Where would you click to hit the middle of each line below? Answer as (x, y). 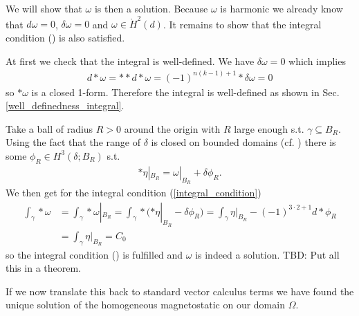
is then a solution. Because (151, 8)
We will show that (44, 8)
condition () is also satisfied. (65, 37)
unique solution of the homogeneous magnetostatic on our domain (145, 305)
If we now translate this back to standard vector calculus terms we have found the (180, 291)
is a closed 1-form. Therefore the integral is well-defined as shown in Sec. (185, 92)
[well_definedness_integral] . (65, 105)
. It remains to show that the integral (242, 24)
